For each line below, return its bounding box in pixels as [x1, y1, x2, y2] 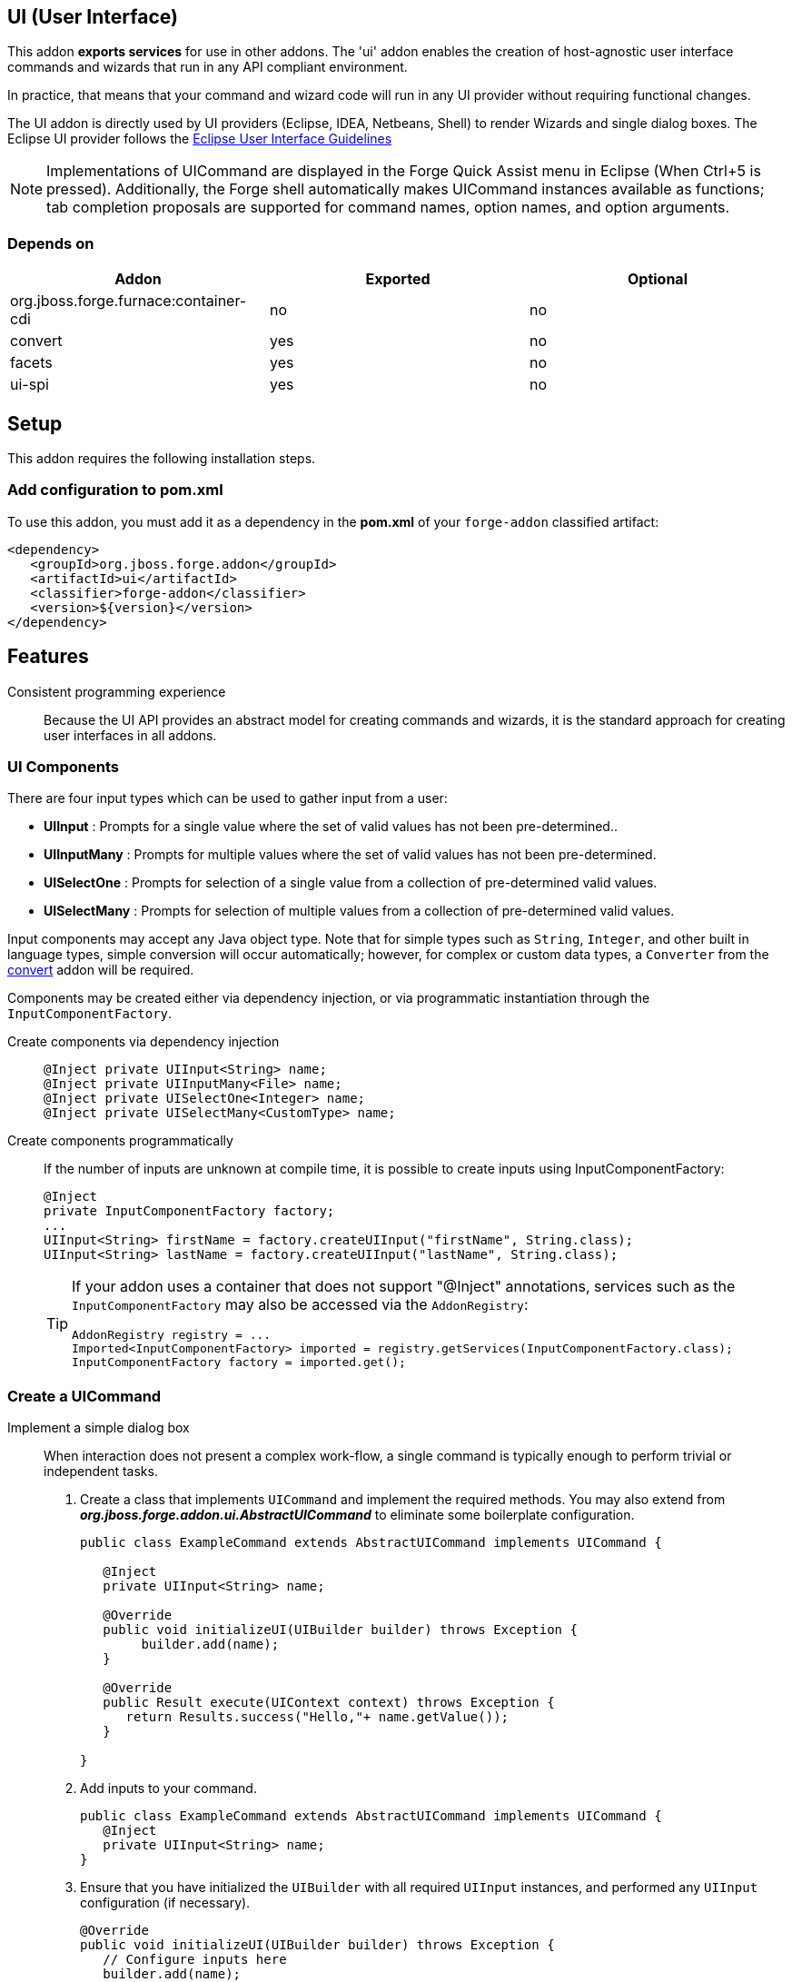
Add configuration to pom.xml [7, 481, 223, 500]
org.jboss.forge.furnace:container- [10, 292, 247, 311]
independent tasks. [44, 1463, 158, 1480]
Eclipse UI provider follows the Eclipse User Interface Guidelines [7, 131, 392, 147]
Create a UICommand [7, 1386, 162, 1405]
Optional [627, 270, 688, 289]
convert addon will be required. [7, 962, 194, 978]
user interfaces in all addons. [44, 727, 217, 743]
